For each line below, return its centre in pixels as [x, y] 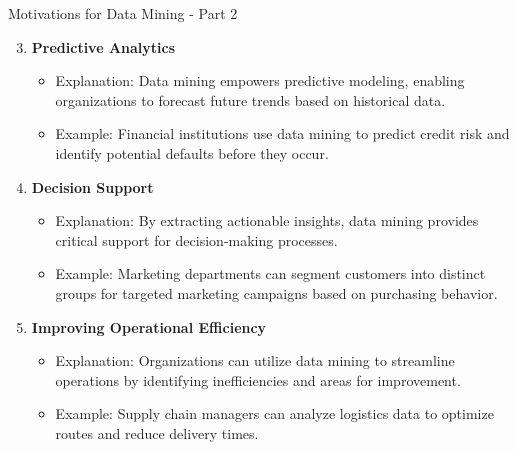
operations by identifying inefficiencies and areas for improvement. [258, 379]
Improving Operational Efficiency [149, 326]
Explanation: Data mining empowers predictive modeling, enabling [260, 80]
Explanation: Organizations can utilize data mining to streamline [255, 360]
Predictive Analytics [103, 46]
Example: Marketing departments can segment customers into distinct [270, 273]
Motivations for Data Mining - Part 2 [123, 13]
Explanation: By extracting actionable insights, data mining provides [267, 220]
